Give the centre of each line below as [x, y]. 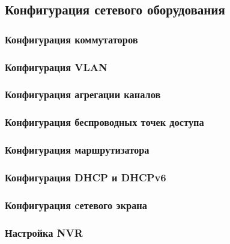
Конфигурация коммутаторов [71, 39]
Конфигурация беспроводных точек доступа [104, 122]
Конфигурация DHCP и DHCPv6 [86, 177]
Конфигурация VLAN [56, 67]
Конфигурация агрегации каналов [83, 94]
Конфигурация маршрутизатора [77, 150]
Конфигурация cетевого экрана [76, 205]
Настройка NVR [44, 232]
